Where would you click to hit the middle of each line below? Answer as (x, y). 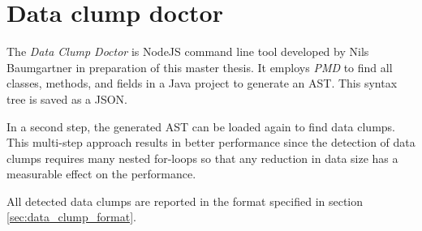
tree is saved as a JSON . (67, 98)
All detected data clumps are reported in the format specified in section (185, 201)
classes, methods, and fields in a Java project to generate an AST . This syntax (202, 83)
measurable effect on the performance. (101, 174)
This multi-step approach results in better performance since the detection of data (211, 142)
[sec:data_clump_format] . (71, 217)
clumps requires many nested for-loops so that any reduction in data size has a (202, 158)
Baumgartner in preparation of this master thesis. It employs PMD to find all (200, 67)
